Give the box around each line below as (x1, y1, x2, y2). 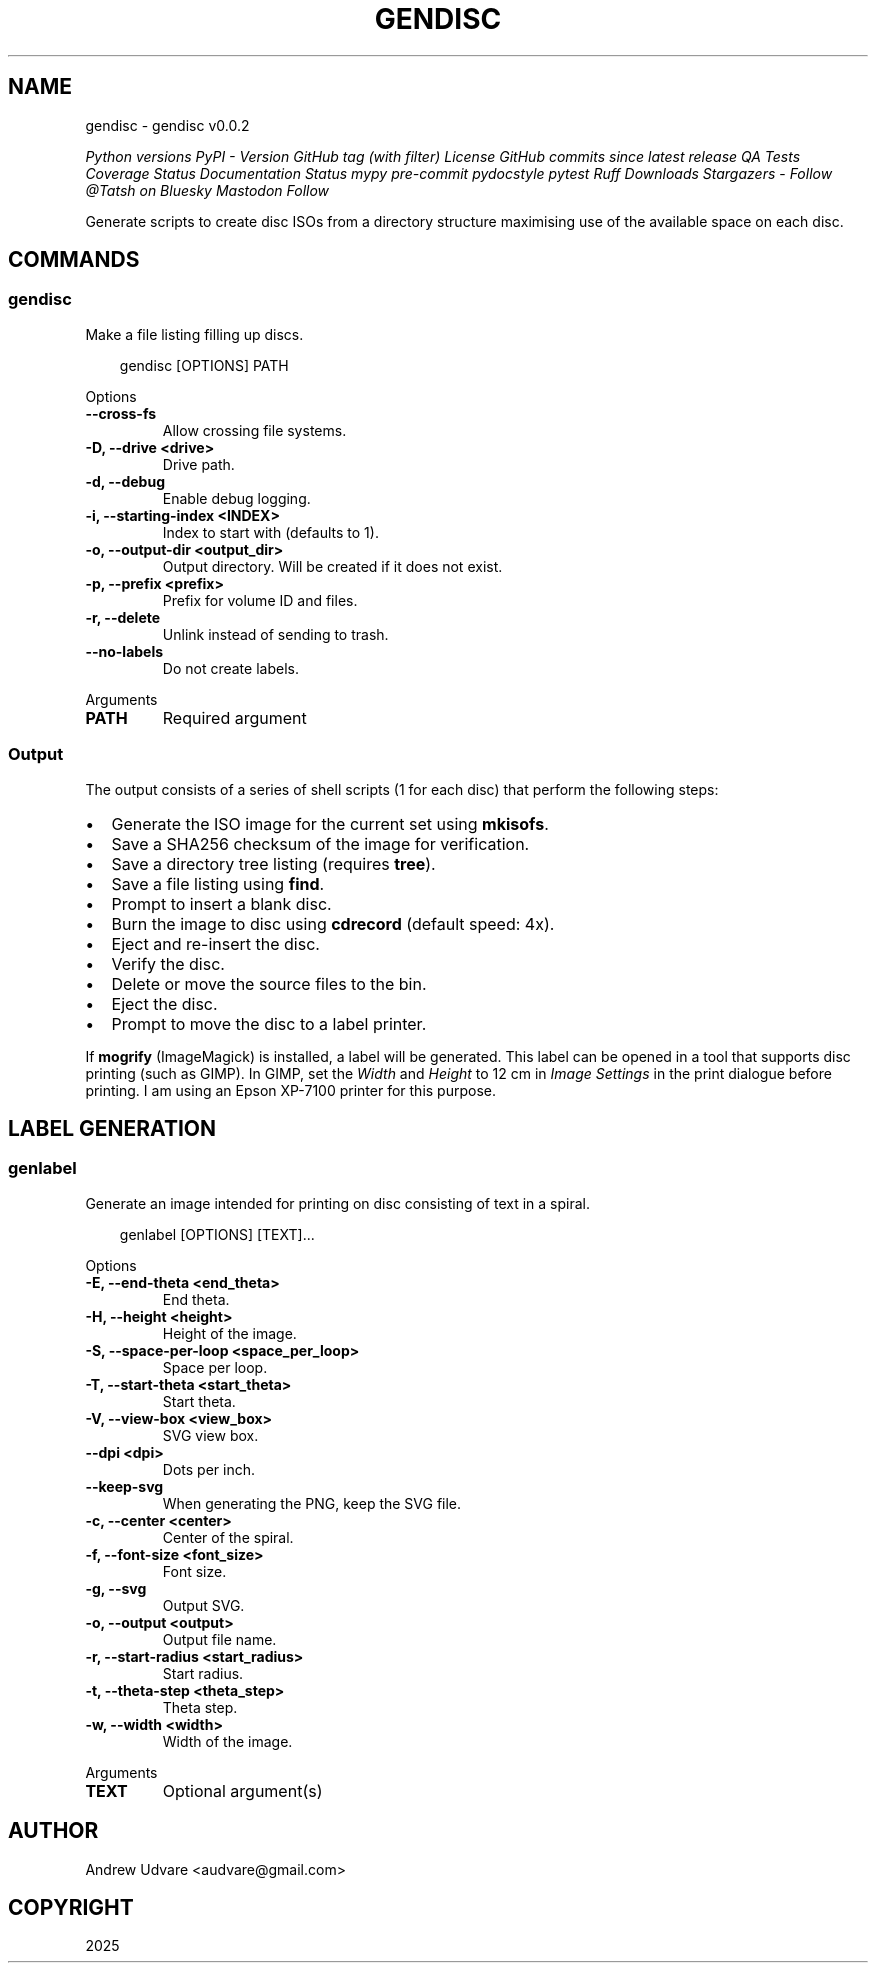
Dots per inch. (162, 1460, 255, 1478)
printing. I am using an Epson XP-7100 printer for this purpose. (85, 1081, 496, 1099)
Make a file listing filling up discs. (85, 325, 304, 343)
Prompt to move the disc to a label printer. (111, 1013, 427, 1034)
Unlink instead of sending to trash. (162, 625, 389, 643)
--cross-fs (85, 404, 157, 422)
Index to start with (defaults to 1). (162, 523, 379, 541)
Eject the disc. (111, 993, 218, 1014)
